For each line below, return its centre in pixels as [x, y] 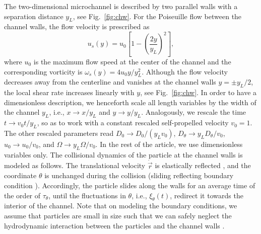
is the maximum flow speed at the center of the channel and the [132, 61]
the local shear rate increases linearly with [69, 92]
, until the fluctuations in [87, 195]
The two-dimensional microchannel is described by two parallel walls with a [121, 6]
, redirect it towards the [207, 195]
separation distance [34, 16]
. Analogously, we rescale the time [194, 112]
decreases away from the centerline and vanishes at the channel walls [110, 82]
